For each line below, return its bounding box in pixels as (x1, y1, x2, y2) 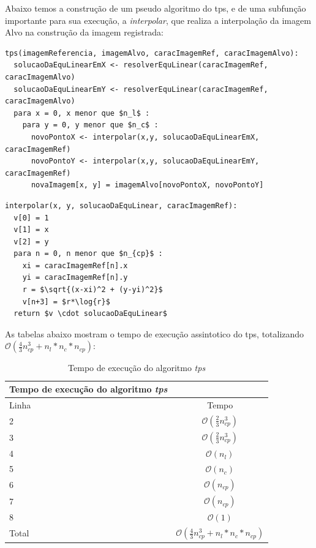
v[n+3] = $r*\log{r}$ (22, 297, 110, 306)
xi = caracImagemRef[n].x (22, 261, 128, 270)
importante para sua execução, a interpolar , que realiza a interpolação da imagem (5, 13, 311, 26)
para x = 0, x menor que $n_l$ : (13, 108, 150, 118)
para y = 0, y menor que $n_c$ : (22, 121, 159, 130)
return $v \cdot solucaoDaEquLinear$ (13, 309, 167, 318)
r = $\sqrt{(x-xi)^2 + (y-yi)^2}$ (22, 285, 163, 295)
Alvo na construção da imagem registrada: (5, 26, 164, 39)
